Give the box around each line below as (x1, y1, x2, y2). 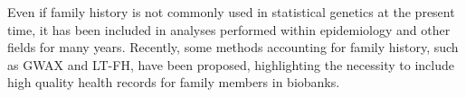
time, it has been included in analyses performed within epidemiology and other (7, 20, 451, 39)
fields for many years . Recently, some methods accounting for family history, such (7, 38, 459, 57)
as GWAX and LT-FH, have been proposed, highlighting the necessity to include (7, 55, 454, 74)
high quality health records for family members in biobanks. (7, 73, 340, 92)
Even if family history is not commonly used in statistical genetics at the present (7, 3, 455, 21)
